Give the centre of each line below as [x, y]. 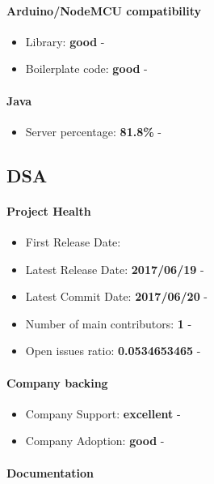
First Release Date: [73, 241]
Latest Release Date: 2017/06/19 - [115, 269]
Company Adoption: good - [95, 441]
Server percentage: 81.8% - [93, 131]
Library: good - [65, 41]
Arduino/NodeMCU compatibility [104, 10]
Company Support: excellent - [103, 413]
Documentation [50, 472]
